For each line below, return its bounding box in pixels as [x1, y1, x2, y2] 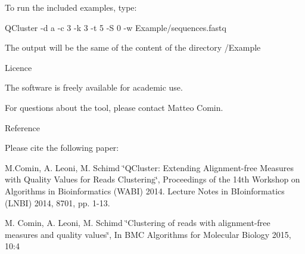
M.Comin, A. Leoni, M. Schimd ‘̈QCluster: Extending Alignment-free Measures [5, 161, 294, 174]
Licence [5, 61, 32, 73]
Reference [5, 121, 40, 134]
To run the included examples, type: [5, 1, 137, 13]
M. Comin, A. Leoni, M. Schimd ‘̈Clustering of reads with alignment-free [5, 216, 270, 229]
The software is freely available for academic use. [5, 81, 183, 94]
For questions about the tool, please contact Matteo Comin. [5, 101, 223, 113]
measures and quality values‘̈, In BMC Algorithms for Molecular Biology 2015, [5, 228, 291, 240]
